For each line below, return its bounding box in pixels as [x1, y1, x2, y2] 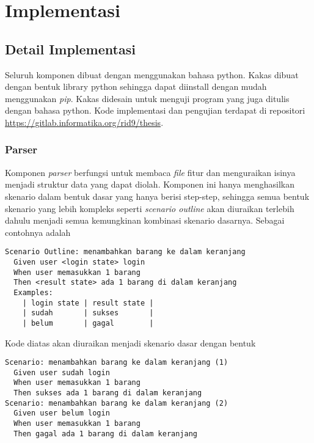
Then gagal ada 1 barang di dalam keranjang [13, 429, 197, 438]
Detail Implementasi [5, 39, 136, 58]
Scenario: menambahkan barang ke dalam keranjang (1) [5, 358, 228, 367]
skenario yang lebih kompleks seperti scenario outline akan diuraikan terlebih [5, 202, 294, 214]
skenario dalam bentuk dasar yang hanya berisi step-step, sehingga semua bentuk [5, 189, 310, 202]
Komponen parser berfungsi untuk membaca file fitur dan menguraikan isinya [5, 166, 296, 178]
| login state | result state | [22, 298, 154, 307]
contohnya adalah [5, 225, 71, 238]
